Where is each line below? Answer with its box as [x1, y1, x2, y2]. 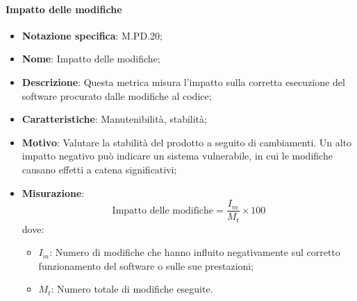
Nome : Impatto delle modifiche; [22, 51, 160, 66]
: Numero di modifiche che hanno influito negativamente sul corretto [49, 245, 340, 259]
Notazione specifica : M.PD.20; [22, 28, 163, 42]
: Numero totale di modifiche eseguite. [51, 282, 213, 296]
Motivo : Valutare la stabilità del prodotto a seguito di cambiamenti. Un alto [22, 135, 352, 149]
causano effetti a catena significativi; [22, 162, 177, 176]
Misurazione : [22, 185, 85, 200]
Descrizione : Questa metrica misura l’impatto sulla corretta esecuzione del [22, 74, 345, 89]
